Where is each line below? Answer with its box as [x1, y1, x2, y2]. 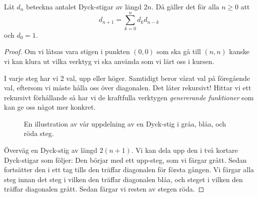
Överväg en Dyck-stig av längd [4, 145, 98, 155]
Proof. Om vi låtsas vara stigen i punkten [4, 46, 130, 57]
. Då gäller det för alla [151, 1, 219, 11]
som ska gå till [156, 46, 201, 57]
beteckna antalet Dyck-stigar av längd [26, 1, 142, 11]
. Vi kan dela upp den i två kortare [131, 145, 238, 155]
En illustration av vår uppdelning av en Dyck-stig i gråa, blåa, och [24, 118, 226, 129]
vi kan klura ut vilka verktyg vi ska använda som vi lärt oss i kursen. [4, 56, 214, 66]
